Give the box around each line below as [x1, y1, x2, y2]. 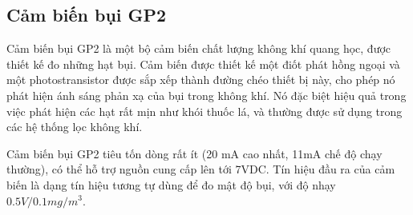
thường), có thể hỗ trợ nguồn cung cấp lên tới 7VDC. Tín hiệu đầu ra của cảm [6, 161, 395, 177]
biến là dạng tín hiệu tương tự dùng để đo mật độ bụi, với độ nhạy [6, 176, 336, 193]
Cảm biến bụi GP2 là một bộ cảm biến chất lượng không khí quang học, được [6, 40, 391, 57]
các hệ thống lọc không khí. [6, 118, 143, 135]
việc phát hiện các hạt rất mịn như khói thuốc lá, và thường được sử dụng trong [6, 102, 403, 119]
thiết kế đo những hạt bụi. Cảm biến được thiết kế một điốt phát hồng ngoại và [6, 55, 400, 72]
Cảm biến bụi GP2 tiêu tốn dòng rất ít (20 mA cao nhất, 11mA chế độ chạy [6, 145, 383, 161]
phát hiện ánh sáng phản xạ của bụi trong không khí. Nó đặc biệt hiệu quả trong [6, 86, 407, 103]
